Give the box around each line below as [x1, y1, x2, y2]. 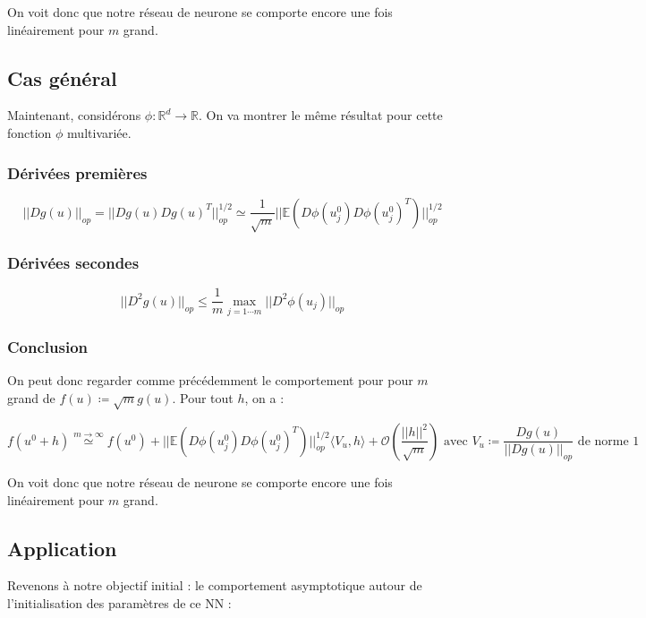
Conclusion [7, 335, 88, 357]
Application [7, 534, 117, 562]
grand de [7, 388, 55, 407]
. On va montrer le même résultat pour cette [198, 106, 443, 124]
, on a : [244, 388, 285, 407]
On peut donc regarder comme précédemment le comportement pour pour [7, 371, 413, 390]
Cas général [7, 64, 117, 91]
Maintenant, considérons [7, 106, 141, 124]
